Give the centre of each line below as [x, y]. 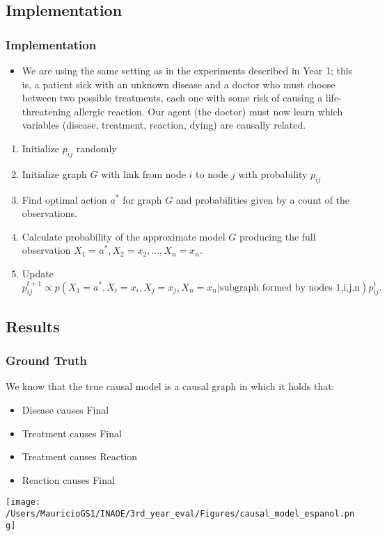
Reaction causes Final [68, 479]
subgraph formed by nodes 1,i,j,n [290, 287]
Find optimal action [64, 199]
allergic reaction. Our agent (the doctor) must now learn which [208, 111]
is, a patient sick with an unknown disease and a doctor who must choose [179, 84]
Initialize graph [54, 173]
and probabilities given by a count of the [263, 199]
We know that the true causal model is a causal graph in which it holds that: [170, 386]
